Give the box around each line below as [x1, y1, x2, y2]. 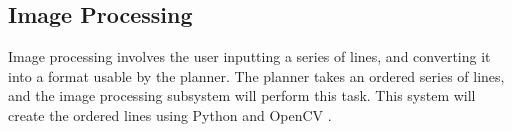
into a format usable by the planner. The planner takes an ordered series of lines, [8, 65, 505, 86]
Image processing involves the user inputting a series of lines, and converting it [8, 46, 491, 67]
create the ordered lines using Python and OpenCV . [8, 104, 332, 125]
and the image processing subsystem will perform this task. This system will [8, 85, 476, 106]
